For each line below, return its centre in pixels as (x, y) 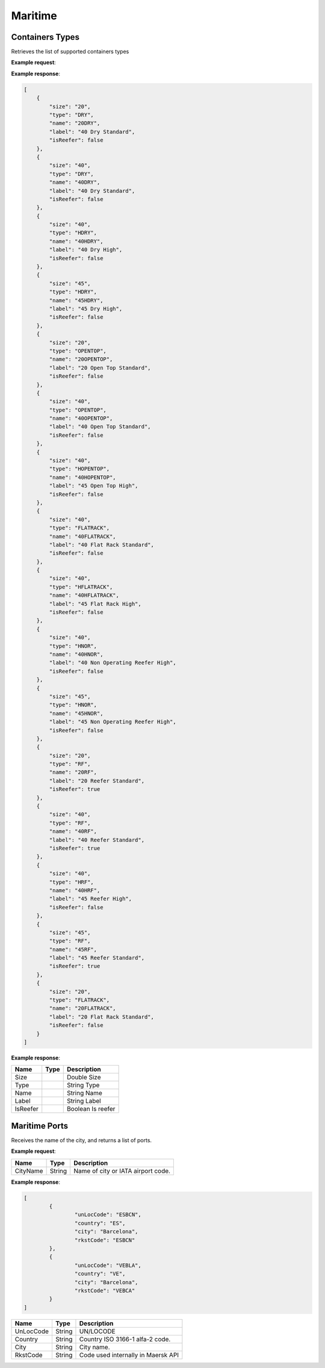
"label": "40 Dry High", (86, 250)
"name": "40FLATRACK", (83, 536)
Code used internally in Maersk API (129, 1355)
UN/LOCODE (97, 1331)
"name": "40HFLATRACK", (84, 595)
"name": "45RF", (73, 949)
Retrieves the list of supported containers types (70, 52)
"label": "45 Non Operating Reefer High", (113, 722)
